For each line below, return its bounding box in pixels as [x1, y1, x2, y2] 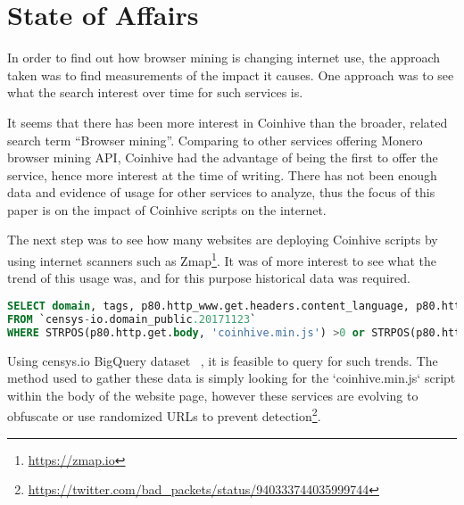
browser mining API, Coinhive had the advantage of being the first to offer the [7, 148, 438, 167]
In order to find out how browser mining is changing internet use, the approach [7, 48, 441, 67]
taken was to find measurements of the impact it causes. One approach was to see [7, 65, 454, 84]
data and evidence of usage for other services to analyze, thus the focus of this [7, 183, 435, 202]
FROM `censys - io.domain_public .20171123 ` [7, 312, 257, 326]
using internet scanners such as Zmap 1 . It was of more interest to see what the [7, 249, 436, 269]
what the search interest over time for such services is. [7, 83, 303, 102]
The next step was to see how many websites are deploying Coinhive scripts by [7, 230, 438, 249]
